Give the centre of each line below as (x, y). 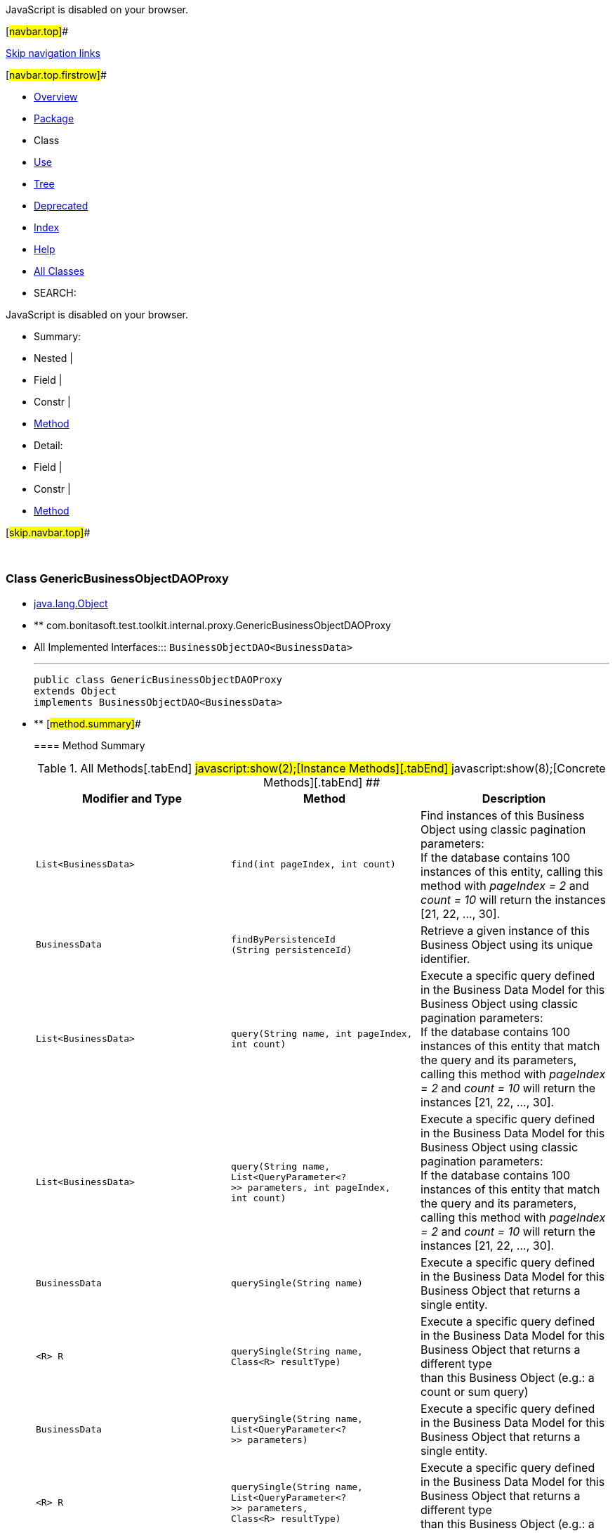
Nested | (53, 358)
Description (514, 798)
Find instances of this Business (503, 815)
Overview (56, 97)
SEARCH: (55, 293)
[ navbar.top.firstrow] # (56, 75)
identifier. (445, 958)
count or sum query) (475, 1391)
